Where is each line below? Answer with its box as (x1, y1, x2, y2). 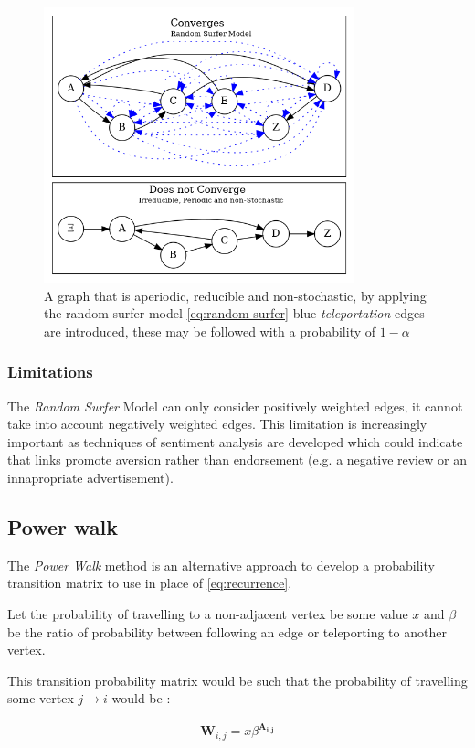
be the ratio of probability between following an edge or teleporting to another (7, 622, 447, 641)
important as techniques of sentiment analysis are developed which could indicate (7, 432, 463, 451)
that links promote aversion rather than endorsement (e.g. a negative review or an (7, 450, 467, 469)
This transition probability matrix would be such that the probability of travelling (7, 670, 468, 689)
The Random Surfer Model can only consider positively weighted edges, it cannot (7, 396, 463, 415)
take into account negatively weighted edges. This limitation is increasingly (7, 414, 427, 433)
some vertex (7, 689, 74, 708)
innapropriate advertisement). (7, 467, 174, 486)
